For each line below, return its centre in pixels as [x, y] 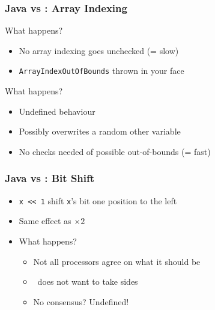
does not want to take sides [88, 281]
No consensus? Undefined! [81, 301]
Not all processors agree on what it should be [117, 261]
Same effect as [45, 221]
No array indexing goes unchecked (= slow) [99, 50]
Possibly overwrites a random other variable [100, 131]
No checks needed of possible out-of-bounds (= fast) [115, 151]
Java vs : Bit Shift [50, 178]
